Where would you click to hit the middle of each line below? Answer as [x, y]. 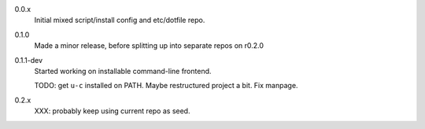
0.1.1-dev [29, 60]
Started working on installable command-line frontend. [123, 71]
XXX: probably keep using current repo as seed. [112, 111]
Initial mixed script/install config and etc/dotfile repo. [120, 20]
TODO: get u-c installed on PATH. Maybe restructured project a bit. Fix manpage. [166, 86]
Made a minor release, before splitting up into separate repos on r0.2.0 [149, 46]
